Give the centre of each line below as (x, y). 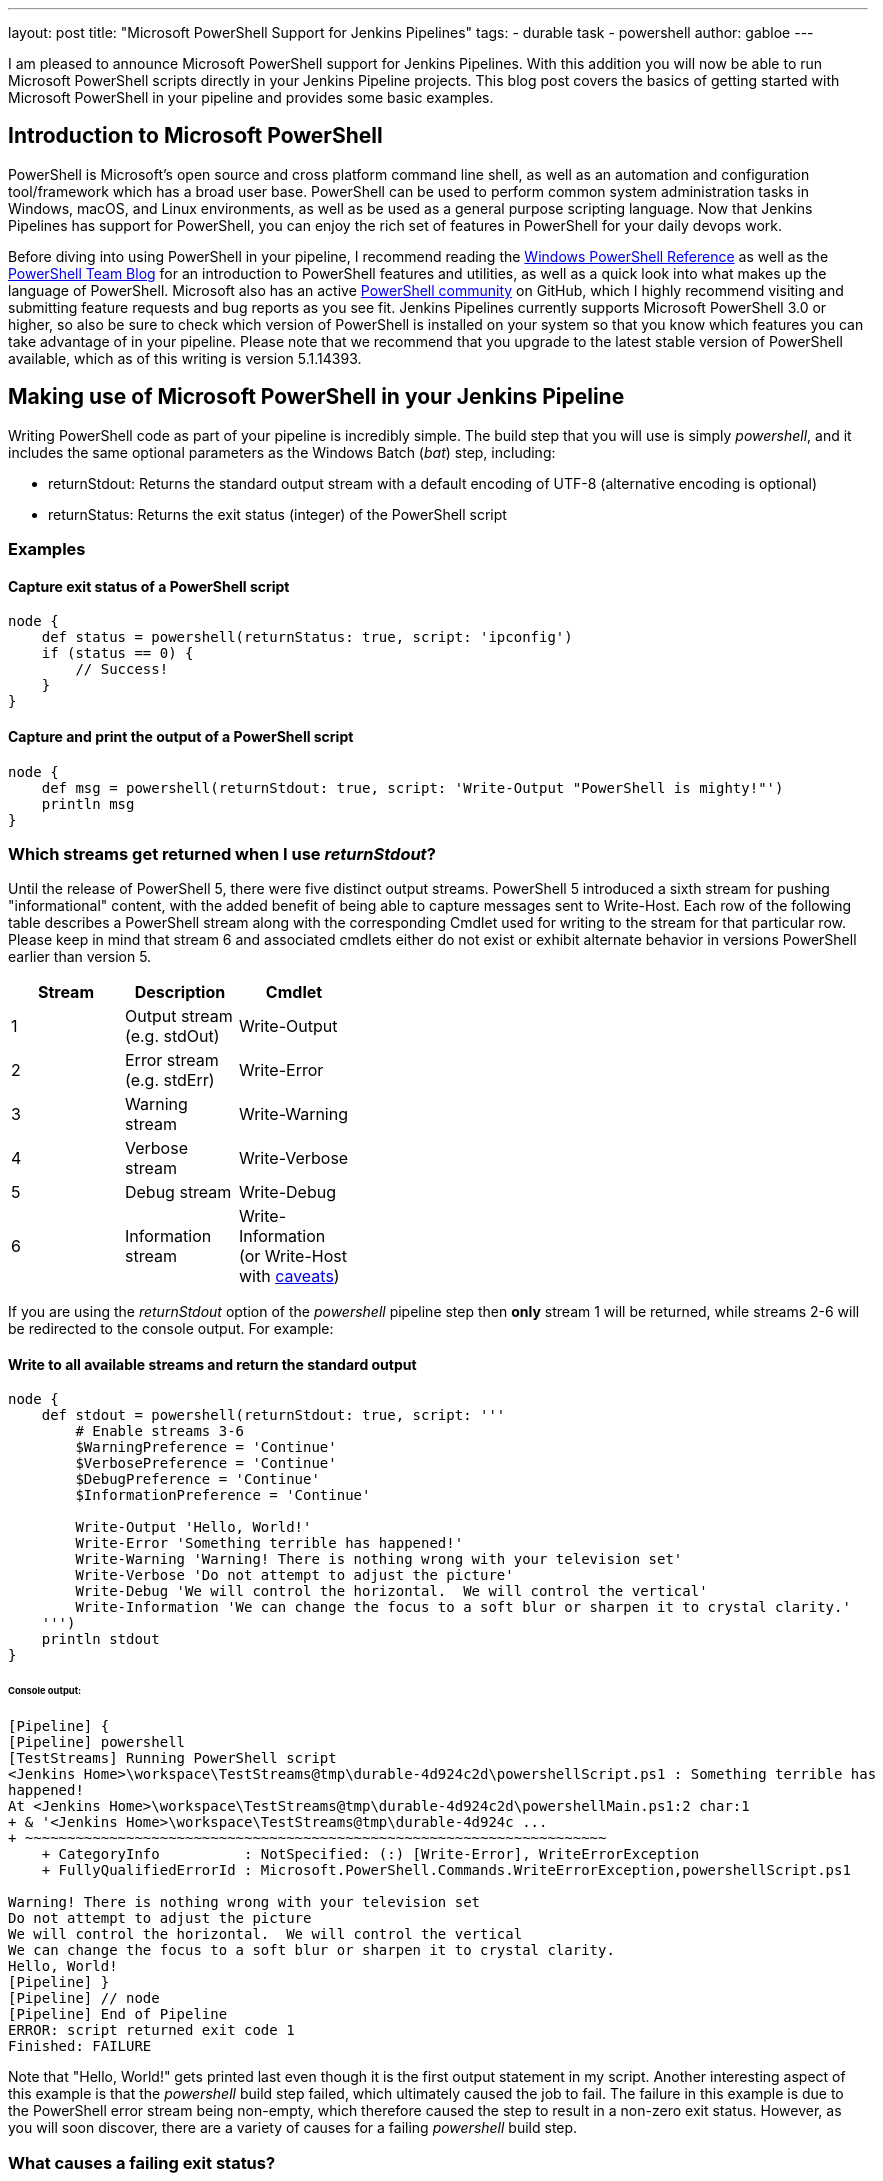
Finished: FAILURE (80, 2046)
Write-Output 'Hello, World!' (193, 1527)
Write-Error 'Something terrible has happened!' (269, 1543)
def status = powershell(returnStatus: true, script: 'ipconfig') (307, 637)
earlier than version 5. (80, 957)
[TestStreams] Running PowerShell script (172, 1758)
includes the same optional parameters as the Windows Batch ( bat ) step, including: (282, 452)
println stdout (100, 1639)
